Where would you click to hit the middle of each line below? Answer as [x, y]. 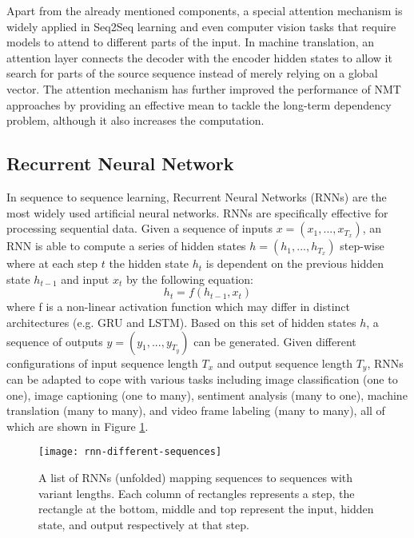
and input [85, 279]
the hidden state [149, 263]
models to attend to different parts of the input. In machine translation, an [191, 42]
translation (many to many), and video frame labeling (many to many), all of [196, 410]
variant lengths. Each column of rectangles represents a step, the [197, 493]
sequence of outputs [55, 341]
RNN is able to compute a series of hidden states [126, 246]
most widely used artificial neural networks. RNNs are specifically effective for [197, 212]
